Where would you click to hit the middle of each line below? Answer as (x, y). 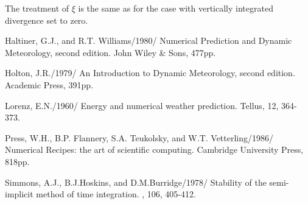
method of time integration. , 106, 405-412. (116, 194)
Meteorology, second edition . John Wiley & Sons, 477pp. (110, 52)
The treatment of (37, 8)
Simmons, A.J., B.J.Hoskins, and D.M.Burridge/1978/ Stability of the (136, 182)
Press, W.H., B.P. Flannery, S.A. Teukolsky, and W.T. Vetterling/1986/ (139, 137)
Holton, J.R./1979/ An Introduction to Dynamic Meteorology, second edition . (150, 73)
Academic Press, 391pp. (49, 84)
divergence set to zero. (47, 20)
